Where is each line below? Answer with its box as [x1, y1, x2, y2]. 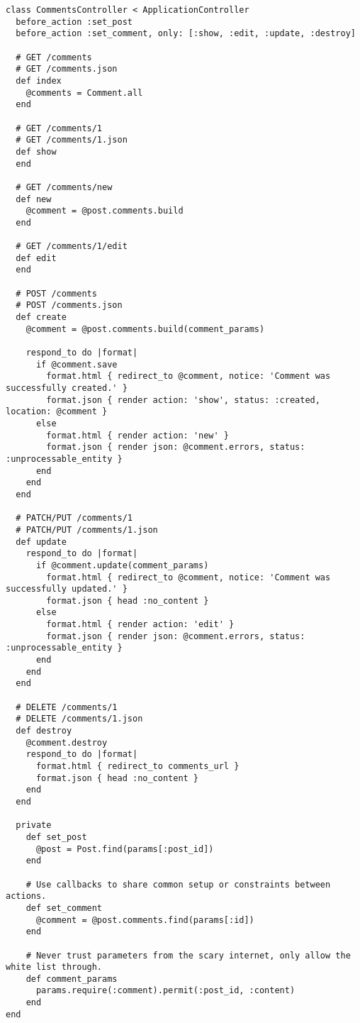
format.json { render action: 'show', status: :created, [46, 394, 320, 405]
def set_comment [26, 902, 103, 913]
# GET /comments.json [16, 64, 118, 74]
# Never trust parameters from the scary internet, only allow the [26, 950, 351, 961]
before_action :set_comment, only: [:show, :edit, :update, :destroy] [16, 28, 356, 39]
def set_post [26, 831, 87, 842]
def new [16, 194, 52, 204]
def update [16, 536, 67, 547]
